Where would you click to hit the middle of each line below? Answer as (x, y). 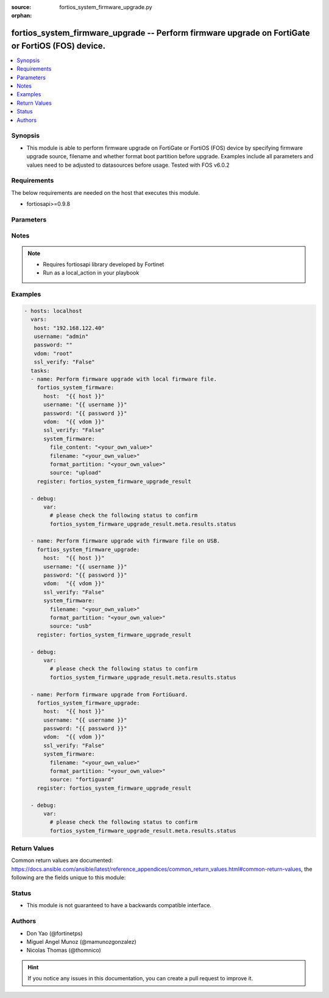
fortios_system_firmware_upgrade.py (106, 7)
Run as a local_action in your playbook (91, 273)
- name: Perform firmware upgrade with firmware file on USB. (126, 541)
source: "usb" (71, 626)
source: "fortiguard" (82, 780)
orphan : (22, 16)
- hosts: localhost (53, 311)
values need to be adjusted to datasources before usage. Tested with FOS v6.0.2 (128, 165)
